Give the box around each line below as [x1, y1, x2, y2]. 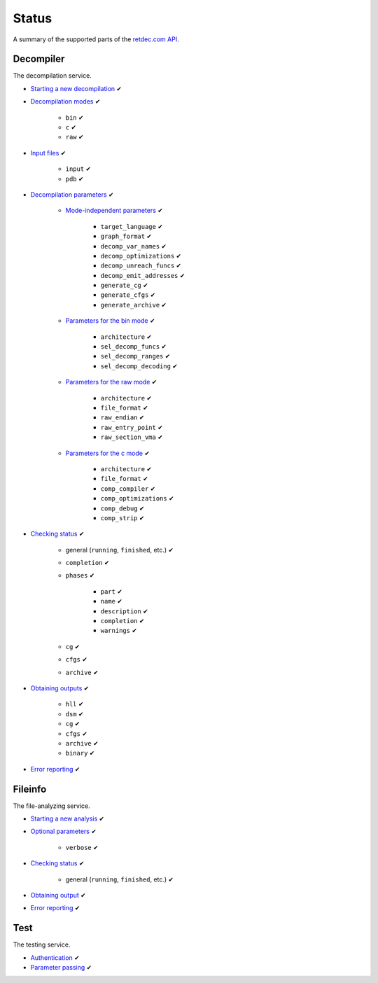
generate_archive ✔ [100, 300, 167, 309]
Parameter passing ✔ [30, 963, 92, 972]
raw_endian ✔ [100, 413, 145, 421]
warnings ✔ [100, 627, 138, 635]
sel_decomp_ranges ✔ [100, 352, 171, 361]
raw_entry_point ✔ [100, 423, 164, 431]
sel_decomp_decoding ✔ [100, 361, 178, 370]
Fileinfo [13, 783, 47, 795]
